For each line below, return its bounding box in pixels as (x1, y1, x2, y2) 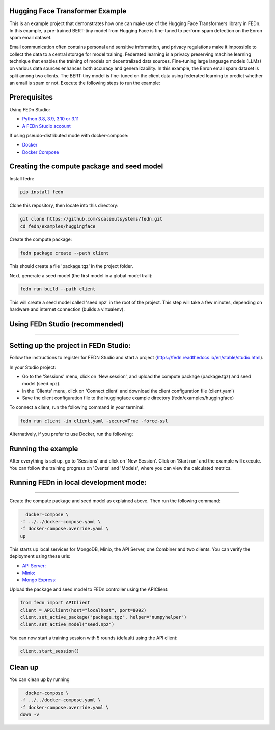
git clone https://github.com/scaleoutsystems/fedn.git (20, 216, 163, 222)
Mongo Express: (22, 577, 57, 583)
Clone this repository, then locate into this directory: (9, 202, 119, 209)
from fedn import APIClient (20, 600, 90, 606)
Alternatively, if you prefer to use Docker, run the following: (9, 431, 133, 437)
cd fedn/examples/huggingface (20, 223, 96, 229)
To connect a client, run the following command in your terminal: (9, 404, 145, 410)
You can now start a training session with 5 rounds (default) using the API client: (9, 635, 178, 641)
